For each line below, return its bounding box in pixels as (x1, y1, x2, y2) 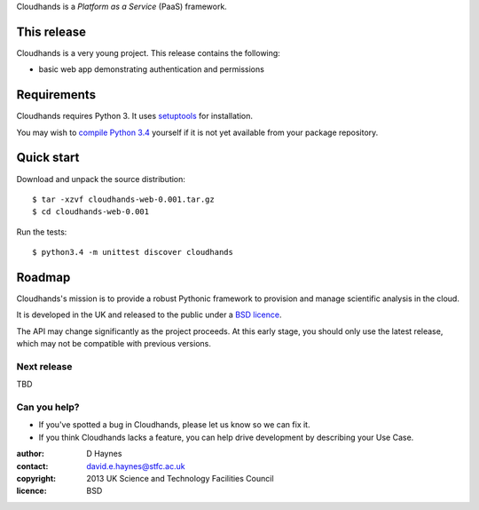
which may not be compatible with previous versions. (16, 339, 212, 349)
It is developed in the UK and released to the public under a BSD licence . (16, 309, 282, 320)
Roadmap (16, 269, 71, 284)
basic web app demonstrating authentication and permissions (38, 64, 265, 75)
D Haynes (86, 449, 122, 459)
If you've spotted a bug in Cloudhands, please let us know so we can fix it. (38, 419, 310, 430)
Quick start (16, 150, 80, 165)
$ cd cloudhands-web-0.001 (32, 207, 150, 217)
